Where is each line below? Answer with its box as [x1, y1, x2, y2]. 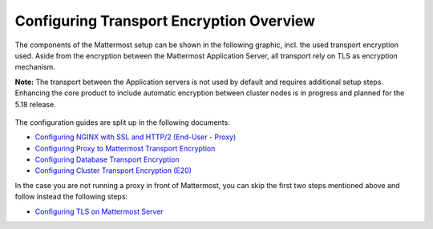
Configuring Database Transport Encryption [34, 155, 180, 164]
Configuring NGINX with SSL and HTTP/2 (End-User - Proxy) [34, 132, 237, 142]
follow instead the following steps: [14, 192, 128, 202]
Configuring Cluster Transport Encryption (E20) [34, 166, 192, 175]
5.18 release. [14, 99, 56, 109]
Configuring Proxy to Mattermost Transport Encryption [34, 143, 216, 153]
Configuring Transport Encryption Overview [14, 12, 316, 30]
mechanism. [14, 62, 55, 72]
